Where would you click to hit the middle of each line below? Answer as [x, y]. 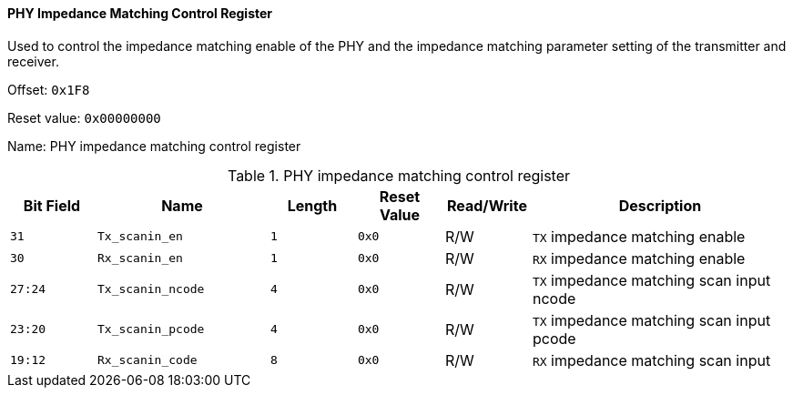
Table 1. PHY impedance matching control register [399, 175]
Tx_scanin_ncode [151, 289]
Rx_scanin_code [147, 360]
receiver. [33, 61]
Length [312, 205]
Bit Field [52, 205]
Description [660, 205]
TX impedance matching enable [639, 236]
